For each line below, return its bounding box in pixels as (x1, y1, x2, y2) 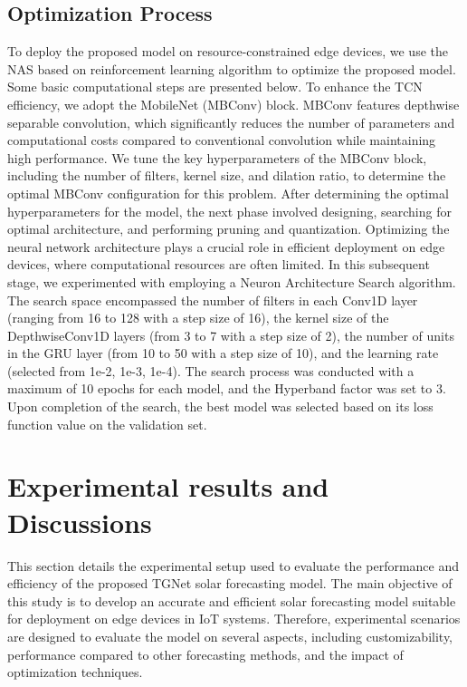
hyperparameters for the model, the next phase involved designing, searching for (7, 201, 452, 220)
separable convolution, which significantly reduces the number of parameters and (7, 112, 455, 131)
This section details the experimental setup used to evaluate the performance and (7, 556, 460, 575)
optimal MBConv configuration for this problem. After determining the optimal (7, 183, 449, 202)
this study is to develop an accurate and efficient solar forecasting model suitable (7, 591, 456, 610)
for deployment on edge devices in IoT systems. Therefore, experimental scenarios (7, 609, 461, 628)
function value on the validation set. (7, 414, 207, 433)
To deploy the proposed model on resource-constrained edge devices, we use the (7, 42, 448, 61)
